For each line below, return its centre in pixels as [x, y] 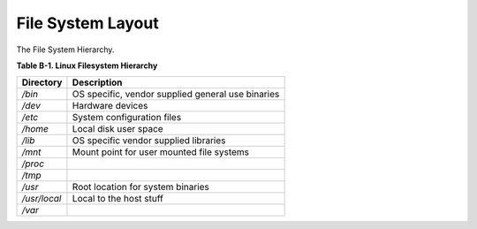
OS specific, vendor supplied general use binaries [176, 95]
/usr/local [42, 199]
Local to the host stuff [117, 199]
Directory [42, 82]
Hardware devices [110, 106]
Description [97, 82]
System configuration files [127, 118]
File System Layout [87, 23]
